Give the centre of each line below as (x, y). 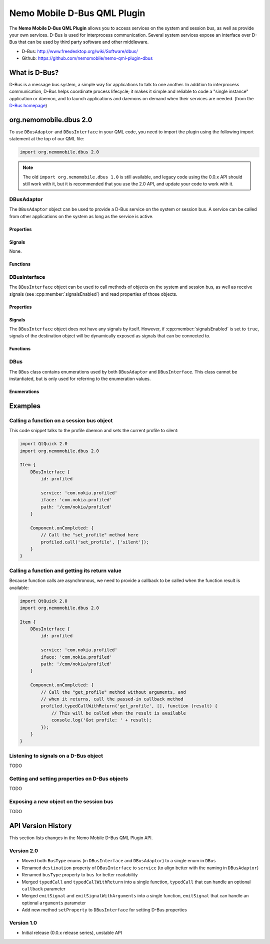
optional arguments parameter (54, 903)
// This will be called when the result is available (118, 713)
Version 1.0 (23, 922)
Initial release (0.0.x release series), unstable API (72, 933)
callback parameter (44, 889)
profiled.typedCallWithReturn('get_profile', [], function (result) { (129, 706)
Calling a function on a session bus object (61, 420)
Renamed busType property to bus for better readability (80, 875)
